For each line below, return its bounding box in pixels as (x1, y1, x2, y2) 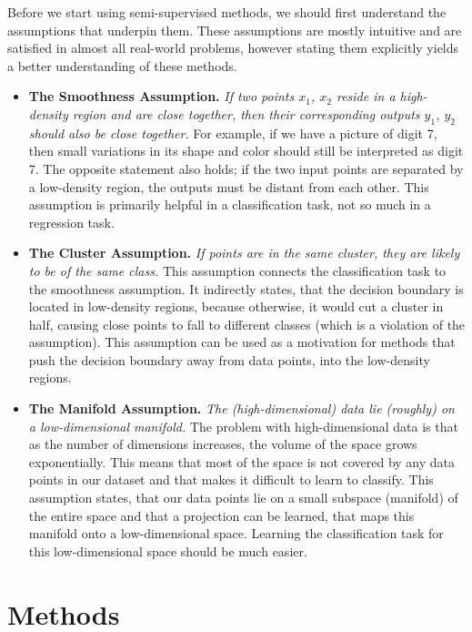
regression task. (28, 212, 115, 231)
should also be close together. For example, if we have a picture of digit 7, (28, 123, 437, 142)
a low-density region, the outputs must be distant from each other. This (28, 177, 429, 196)
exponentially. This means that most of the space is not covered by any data (28, 452, 456, 471)
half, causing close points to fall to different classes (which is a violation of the (28, 314, 466, 333)
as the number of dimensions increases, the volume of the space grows (28, 434, 417, 454)
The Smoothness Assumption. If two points (28, 87, 295, 106)
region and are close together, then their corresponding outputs (72, 104, 420, 123)
